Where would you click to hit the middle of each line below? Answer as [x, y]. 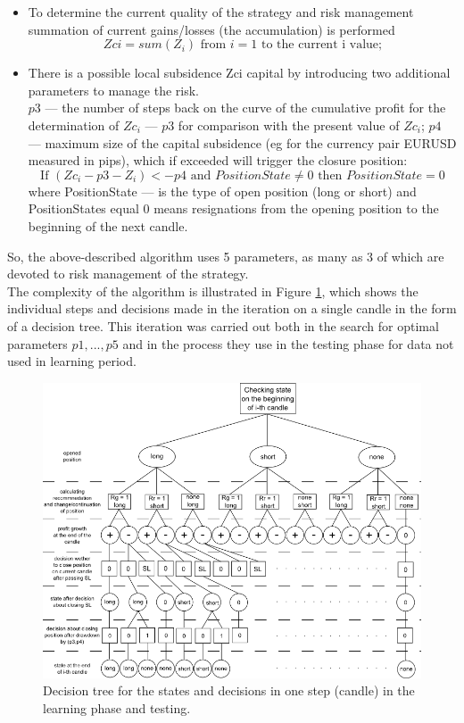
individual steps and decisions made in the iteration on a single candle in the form [232, 308]
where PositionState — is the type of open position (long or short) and [222, 191]
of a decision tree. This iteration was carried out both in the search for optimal [223, 325]
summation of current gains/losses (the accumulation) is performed [211, 29]
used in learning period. [72, 361]
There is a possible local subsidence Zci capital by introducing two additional [239, 73]
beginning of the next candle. [108, 225]
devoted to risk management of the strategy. [128, 274]
